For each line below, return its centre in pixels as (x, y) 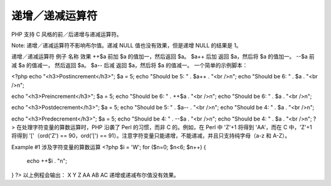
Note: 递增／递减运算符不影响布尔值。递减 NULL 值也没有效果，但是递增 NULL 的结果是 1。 (127, 45)
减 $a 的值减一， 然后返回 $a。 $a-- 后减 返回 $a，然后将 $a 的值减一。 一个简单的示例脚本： (130, 65)
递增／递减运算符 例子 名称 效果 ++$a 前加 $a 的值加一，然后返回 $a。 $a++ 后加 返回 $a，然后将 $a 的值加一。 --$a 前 (163, 57)
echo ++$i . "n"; (47, 161)
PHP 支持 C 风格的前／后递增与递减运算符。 (67, 34)
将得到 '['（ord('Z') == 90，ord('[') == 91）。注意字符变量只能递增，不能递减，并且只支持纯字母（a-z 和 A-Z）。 (151, 136)
